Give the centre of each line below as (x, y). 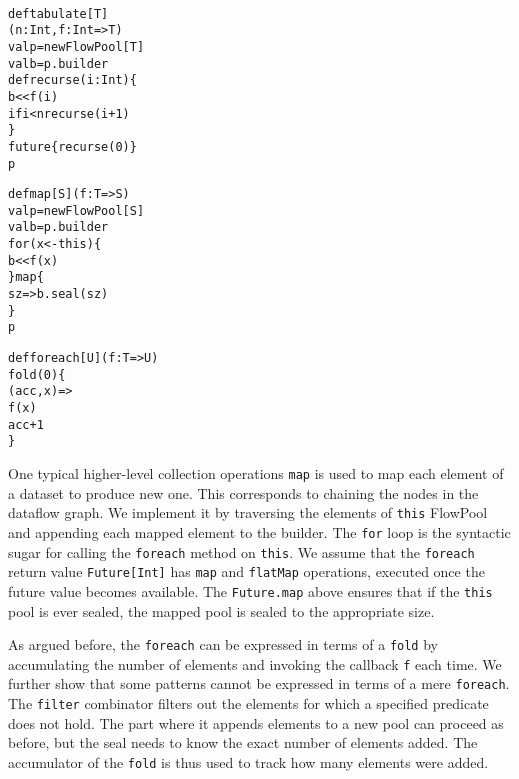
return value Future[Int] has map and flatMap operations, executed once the (246, 571)
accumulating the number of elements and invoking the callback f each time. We (255, 663)
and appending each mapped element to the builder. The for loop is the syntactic (259, 531)
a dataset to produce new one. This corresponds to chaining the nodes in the (243, 492)
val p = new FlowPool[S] (76, 210)
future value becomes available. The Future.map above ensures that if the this (250, 590)
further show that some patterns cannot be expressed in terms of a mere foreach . (259, 683)
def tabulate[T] (58, 13)
